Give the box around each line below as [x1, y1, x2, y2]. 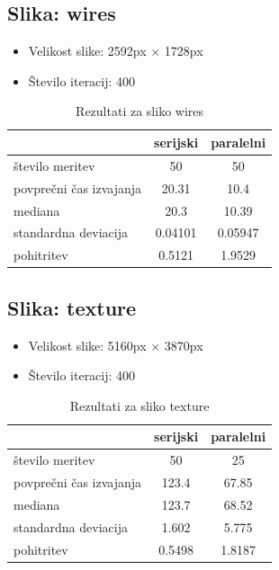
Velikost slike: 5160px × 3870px [28, 335, 203, 354]
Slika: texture [7, 293, 137, 321]
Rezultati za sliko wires [76, 102, 204, 120]
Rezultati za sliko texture [69, 396, 210, 414]
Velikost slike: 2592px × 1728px [28, 41, 203, 60]
